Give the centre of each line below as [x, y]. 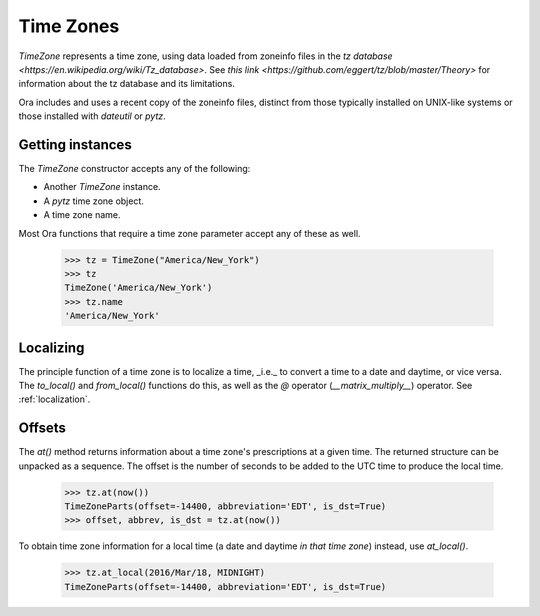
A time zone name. [82, 215]
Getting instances [75, 144]
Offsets [42, 428]
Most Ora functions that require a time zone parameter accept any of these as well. [189, 233]
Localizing [51, 347]
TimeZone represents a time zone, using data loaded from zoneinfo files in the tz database [206, 56]
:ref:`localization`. [54, 399]
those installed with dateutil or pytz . [92, 116]
